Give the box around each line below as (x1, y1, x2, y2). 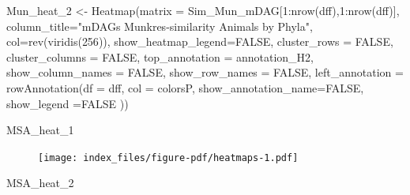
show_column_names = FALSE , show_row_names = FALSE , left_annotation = (6, 64, 404, 81)
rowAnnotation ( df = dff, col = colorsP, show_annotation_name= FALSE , (6, 79, 364, 96)
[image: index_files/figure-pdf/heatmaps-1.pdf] (38, 152, 299, 163)
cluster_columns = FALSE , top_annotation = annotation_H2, (6, 48, 314, 65)
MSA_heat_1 (6, 122, 74, 138)
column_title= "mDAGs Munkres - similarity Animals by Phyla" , (6, 17, 313, 34)
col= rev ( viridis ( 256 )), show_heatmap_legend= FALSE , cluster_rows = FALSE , (6, 33, 393, 50)
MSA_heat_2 (6, 174, 74, 191)
